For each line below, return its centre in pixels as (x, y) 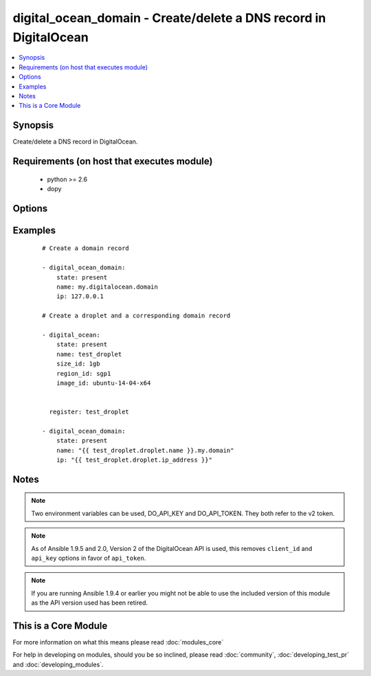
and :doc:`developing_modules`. (58, 664)
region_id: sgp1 (83, 373)
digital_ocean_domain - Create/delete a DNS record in (169, 18)
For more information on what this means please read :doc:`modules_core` (118, 642)
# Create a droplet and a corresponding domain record (136, 316)
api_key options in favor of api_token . (89, 558)
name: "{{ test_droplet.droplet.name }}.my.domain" (145, 450)
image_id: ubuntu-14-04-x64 (103, 383)
